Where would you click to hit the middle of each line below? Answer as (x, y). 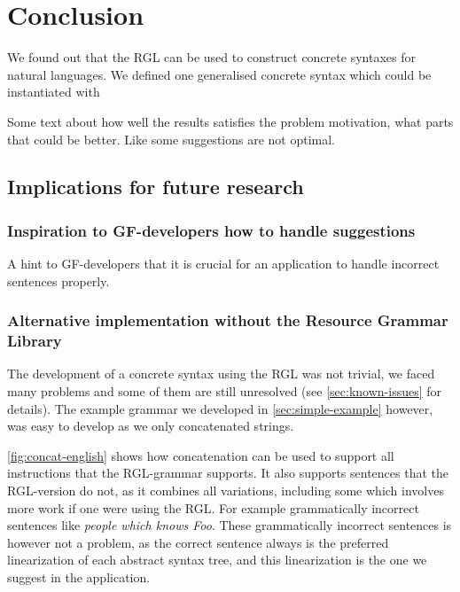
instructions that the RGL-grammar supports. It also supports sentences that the (228, 473)
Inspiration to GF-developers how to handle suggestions (211, 230)
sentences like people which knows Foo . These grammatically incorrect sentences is (230, 525)
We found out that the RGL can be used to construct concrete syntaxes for (211, 57)
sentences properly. (58, 280)
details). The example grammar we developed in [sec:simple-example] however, (220, 408)
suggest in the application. (79, 576)
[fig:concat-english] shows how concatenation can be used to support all (201, 455)
